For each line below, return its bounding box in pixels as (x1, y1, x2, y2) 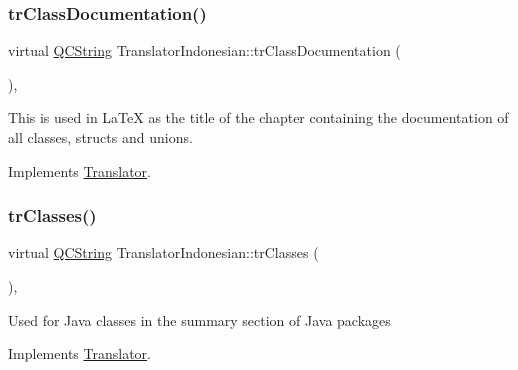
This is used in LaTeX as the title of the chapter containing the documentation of (8, 107, 509, 128)
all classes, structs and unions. (8, 127, 193, 147)
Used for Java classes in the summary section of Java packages (8, 309, 391, 330)
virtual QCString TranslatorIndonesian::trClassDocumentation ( (8, 40, 401, 61)
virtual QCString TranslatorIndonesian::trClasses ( (8, 242, 319, 263)
